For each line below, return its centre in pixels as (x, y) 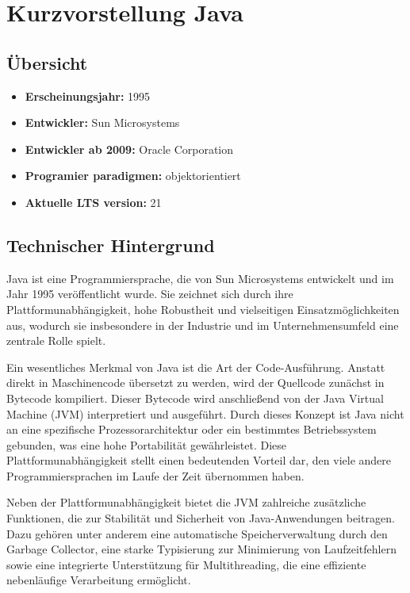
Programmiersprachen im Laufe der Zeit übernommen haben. (155, 475)
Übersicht (47, 62)
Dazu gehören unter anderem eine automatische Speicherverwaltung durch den (197, 533)
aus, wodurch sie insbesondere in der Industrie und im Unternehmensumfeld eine (203, 325)
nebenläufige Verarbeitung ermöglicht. (99, 580)
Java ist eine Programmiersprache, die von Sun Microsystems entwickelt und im (200, 278)
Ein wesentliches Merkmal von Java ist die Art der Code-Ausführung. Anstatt (196, 367)
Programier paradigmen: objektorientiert (133, 176)
